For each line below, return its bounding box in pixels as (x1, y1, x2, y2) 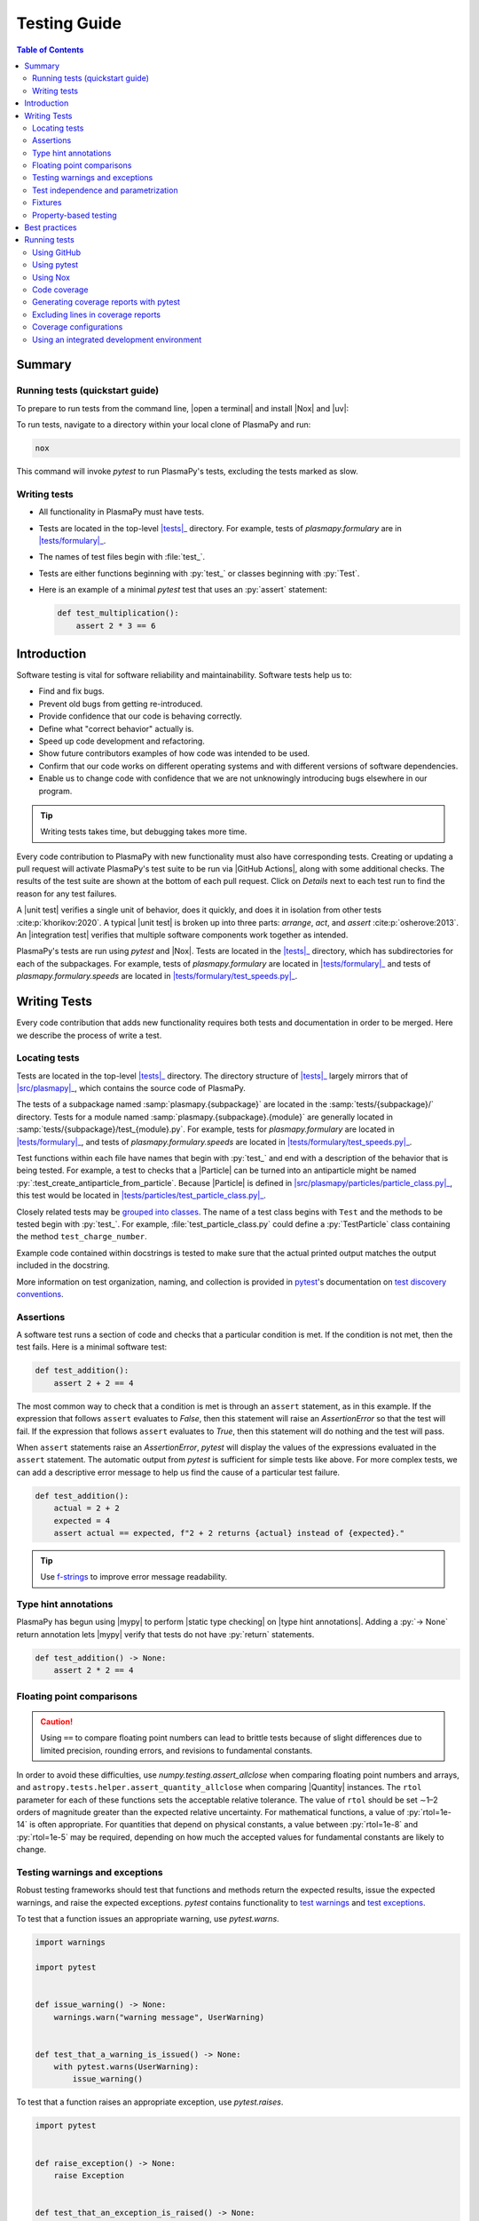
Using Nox (32, 272, 71, 283)
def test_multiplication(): (57, 609, 179, 618)
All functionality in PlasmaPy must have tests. (38, 506, 205, 517)
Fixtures (32, 197, 62, 208)
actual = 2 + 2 (53, 1503, 120, 1514)
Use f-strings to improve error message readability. (40, 1572, 228, 1582)
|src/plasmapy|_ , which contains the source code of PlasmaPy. (16, 1083, 246, 1094)
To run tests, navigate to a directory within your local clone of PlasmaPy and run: (16, 419, 311, 430)
